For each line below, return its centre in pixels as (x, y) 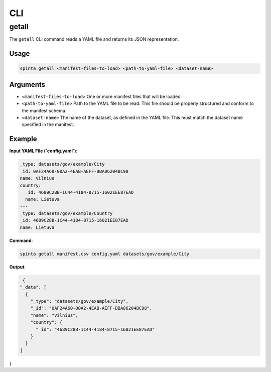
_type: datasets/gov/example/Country (66, 214)
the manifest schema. (44, 110)
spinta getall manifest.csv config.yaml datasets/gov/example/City (105, 254)
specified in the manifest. (48, 125)
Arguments (27, 85)
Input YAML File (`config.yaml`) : (43, 151)
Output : (18, 267)
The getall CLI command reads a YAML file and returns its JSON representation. (94, 39)
